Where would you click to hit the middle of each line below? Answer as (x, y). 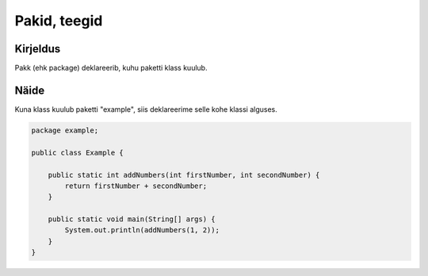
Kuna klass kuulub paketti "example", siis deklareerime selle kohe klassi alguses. (146, 109)
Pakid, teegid (59, 21)
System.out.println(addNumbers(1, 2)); (142, 230)
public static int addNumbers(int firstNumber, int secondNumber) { (184, 175)
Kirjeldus (38, 49)
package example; (65, 130)
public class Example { (78, 152)
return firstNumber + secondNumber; (136, 186)
